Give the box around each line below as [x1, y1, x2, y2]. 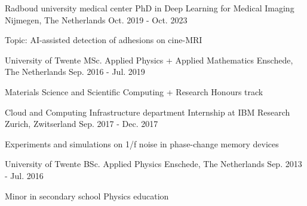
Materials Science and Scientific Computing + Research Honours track [5, 85, 263, 98]
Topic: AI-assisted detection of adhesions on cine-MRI [5, 34, 202, 46]
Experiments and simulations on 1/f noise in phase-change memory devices [5, 137, 279, 150]
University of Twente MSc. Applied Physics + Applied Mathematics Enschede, [5, 53, 293, 66]
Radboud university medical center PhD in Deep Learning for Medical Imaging [5, 2, 294, 14]
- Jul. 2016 [5, 169, 44, 181]
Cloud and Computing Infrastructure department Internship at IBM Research [5, 105, 290, 118]
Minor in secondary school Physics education [5, 189, 169, 202]
